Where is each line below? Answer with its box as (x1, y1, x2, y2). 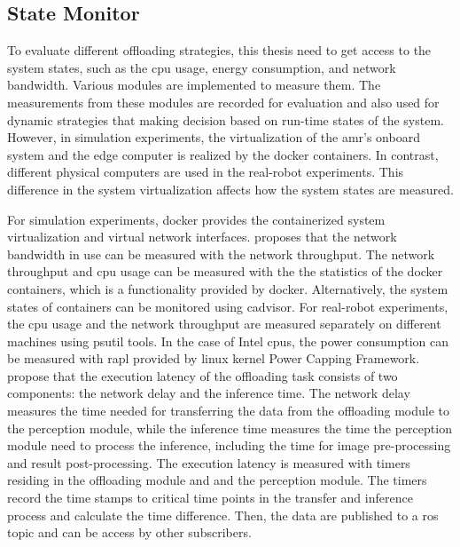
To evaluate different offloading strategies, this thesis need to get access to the (7, 41, 432, 59)
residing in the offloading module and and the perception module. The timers (7, 471, 427, 489)
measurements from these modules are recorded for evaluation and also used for (7, 92, 440, 111)
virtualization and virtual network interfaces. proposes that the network (7, 227, 397, 246)
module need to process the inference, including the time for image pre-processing (7, 436, 451, 455)
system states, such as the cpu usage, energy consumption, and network (7, 58, 396, 76)
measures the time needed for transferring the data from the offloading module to (7, 401, 450, 420)
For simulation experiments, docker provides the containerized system (7, 210, 386, 228)
